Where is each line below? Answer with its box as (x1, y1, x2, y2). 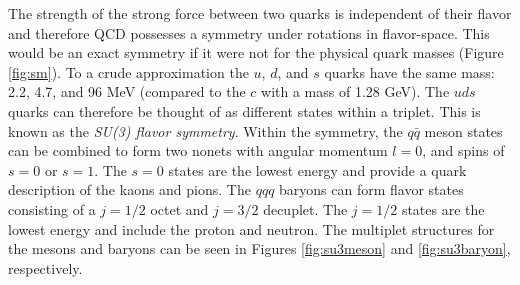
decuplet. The (263, 198, 348, 219)
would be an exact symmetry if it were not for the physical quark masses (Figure (8, 42, 504, 63)
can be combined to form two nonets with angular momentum (8, 140, 388, 161)
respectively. (8, 257, 83, 278)
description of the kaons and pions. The (8, 179, 251, 200)
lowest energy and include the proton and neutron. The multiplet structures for (8, 218, 495, 239)
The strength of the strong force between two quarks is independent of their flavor (8, 3, 512, 23)
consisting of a (8, 198, 96, 219)
